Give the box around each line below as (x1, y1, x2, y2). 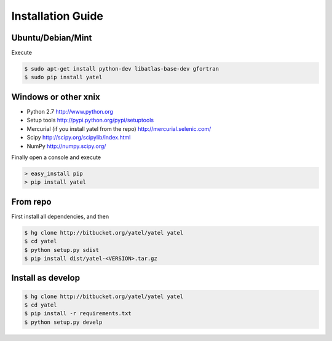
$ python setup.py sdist (24, 246, 100, 253)
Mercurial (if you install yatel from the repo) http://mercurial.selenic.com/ (26, 125, 211, 132)
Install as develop (11, 273, 80, 283)
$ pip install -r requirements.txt (24, 310, 132, 317)
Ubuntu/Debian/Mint (11, 33, 92, 43)
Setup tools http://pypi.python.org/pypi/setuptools (26, 117, 154, 124)
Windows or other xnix (11, 92, 101, 102)
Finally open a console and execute (11, 154, 101, 161)
